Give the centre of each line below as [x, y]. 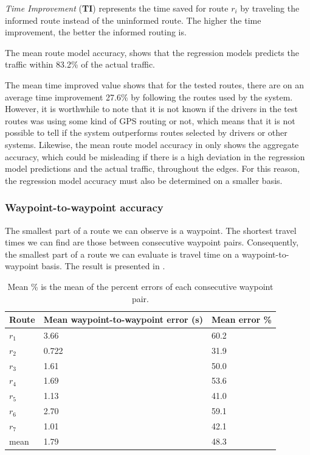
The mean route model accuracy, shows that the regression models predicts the [152, 52]
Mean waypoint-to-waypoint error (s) [123, 319]
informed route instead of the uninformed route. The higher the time [133, 20]
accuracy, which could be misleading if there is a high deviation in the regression [155, 156]
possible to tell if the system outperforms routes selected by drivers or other [146, 132]
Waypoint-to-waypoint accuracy [84, 207]
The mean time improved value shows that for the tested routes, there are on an [155, 84]
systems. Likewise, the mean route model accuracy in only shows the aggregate [152, 144]
